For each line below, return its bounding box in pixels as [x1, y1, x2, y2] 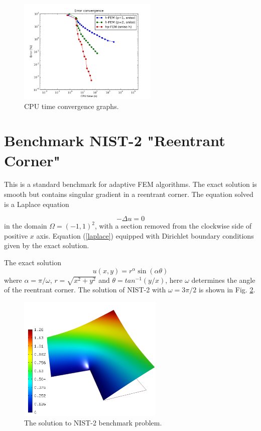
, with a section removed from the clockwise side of [95, 221, 252, 231]
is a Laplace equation [4, 198, 69, 209]
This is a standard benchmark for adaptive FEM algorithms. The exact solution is [4, 179, 257, 189]
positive [4, 230, 28, 241]
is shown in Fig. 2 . [198, 284, 255, 295]
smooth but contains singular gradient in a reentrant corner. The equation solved [4, 189, 253, 199]
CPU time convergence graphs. [24, 100, 119, 111]
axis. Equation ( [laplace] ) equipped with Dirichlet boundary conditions [36, 230, 254, 241]
